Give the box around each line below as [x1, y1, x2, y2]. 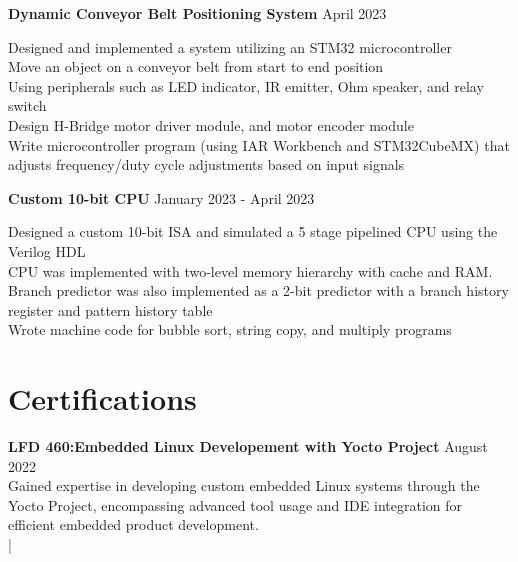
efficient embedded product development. [8, 514, 259, 535]
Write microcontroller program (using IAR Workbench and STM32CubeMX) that [8, 134, 510, 155]
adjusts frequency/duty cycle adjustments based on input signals [8, 154, 405, 175]
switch [8, 95, 47, 116]
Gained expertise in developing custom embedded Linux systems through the [8, 475, 480, 496]
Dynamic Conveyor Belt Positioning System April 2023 [8, 3, 387, 23]
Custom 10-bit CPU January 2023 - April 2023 [8, 187, 315, 208]
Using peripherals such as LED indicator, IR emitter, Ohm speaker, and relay [8, 75, 484, 96]
